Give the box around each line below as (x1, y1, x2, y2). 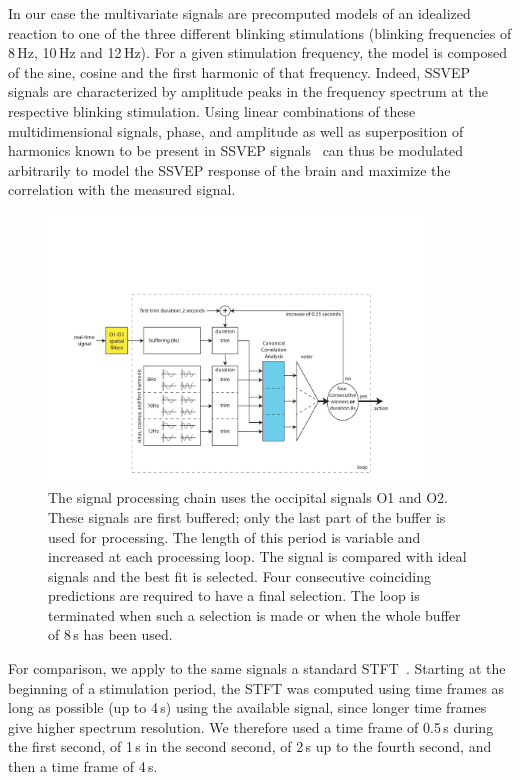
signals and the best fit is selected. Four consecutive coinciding (48, 565, 431, 586)
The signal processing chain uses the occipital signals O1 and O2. (48, 487, 448, 508)
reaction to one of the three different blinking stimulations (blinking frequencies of (8, 22, 512, 43)
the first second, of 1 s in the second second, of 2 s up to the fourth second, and (8, 736, 492, 757)
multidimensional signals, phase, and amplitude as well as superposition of (8, 120, 464, 141)
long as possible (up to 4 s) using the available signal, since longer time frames (8, 697, 487, 718)
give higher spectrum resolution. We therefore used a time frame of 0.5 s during (8, 716, 494, 737)
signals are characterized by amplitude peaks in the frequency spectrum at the (8, 81, 488, 102)
